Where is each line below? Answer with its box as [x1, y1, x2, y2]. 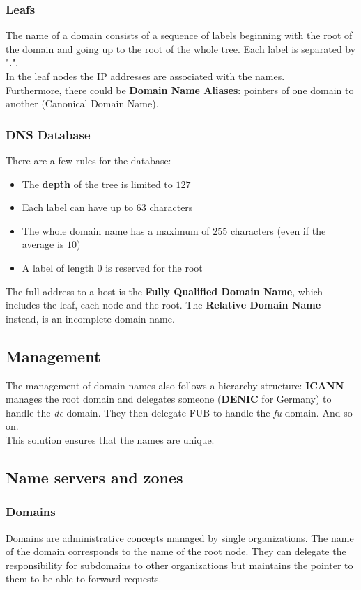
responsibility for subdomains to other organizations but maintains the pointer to [6, 557, 353, 572]
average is [22, 237, 64, 251]
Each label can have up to [22, 200, 134, 215]
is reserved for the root [105, 260, 203, 274]
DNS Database [6, 125, 91, 143]
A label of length [22, 260, 94, 274]
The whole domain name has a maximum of [22, 223, 210, 238]
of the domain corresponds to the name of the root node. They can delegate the [6, 544, 346, 559]
